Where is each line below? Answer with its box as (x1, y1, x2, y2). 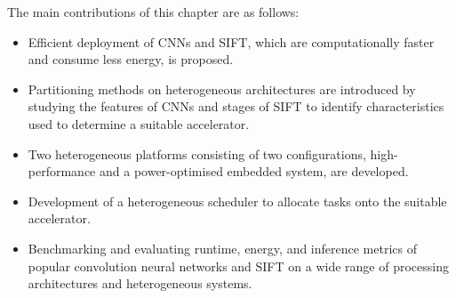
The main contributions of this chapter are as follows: (7, 3, 300, 20)
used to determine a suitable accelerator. (28, 114, 250, 133)
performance (28, 162, 96, 181)
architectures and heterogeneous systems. (28, 274, 252, 293)
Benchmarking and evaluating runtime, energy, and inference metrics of (28, 238, 418, 257)
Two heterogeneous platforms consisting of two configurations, (28, 144, 366, 163)
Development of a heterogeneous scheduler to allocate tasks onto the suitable (28, 191, 447, 210)
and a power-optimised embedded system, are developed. (99, 162, 409, 181)
